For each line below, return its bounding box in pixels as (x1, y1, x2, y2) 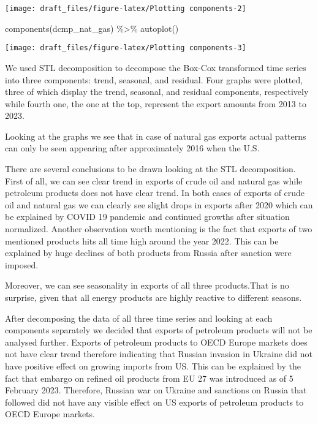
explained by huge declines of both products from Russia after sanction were (5, 246, 292, 259)
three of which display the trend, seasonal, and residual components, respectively (5, 85, 309, 98)
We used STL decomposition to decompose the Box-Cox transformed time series (5, 61, 306, 74)
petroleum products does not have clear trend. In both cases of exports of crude (5, 186, 305, 199)
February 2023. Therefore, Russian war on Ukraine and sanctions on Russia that (5, 384, 307, 396)
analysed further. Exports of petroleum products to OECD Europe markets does (5, 335, 308, 348)
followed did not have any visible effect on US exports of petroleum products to (5, 395, 304, 408)
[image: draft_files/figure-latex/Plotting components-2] (5, 4, 246, 13)
